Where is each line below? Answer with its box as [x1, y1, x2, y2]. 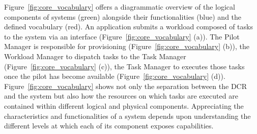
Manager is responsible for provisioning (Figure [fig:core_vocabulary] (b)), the [4, 41, 249, 52]
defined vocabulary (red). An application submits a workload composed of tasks [4, 21, 253, 32]
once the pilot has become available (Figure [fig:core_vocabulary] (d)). [4, 71, 225, 81]
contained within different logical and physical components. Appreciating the [4, 100, 244, 111]
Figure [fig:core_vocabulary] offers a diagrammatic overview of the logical [4, 2, 235, 12]
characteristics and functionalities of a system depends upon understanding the [4, 110, 251, 121]
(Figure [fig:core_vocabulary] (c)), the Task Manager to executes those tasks [4, 61, 245, 71]
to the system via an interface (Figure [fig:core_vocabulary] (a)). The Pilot [4, 31, 240, 41]
